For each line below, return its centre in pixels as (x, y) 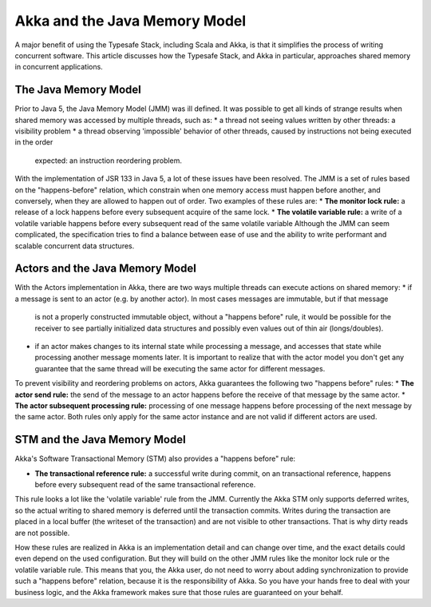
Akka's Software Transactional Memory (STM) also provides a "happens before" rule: (155, 458)
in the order (34, 142)
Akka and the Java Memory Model (130, 21)
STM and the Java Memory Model (101, 440)
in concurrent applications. (59, 67)
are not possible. (42, 533)
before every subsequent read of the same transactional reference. (145, 485)
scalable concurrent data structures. (75, 246)
